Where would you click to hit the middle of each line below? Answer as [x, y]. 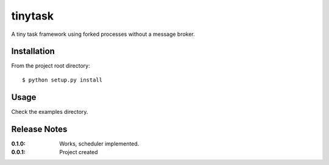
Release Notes [39, 129]
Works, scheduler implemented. [99, 144]
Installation [33, 51]
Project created [79, 152]
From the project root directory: [51, 66]
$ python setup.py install [62, 80]
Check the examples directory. [50, 111]
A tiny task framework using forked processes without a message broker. [103, 34]
